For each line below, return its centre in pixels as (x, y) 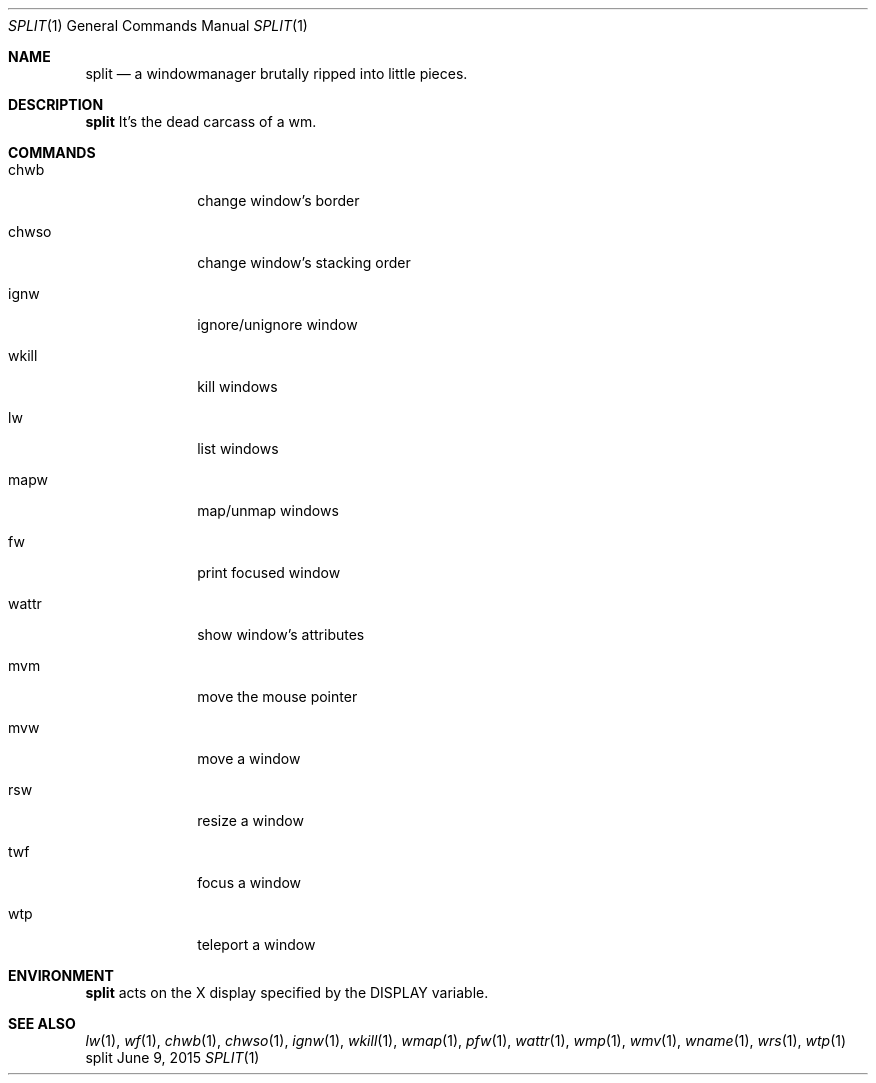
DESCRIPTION (56, 104)
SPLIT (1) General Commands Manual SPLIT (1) (158, 25)
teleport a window (256, 944)
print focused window (269, 572)
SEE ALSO (42, 1023)
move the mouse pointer (277, 696)
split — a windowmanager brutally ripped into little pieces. (276, 73)
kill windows (237, 386)
